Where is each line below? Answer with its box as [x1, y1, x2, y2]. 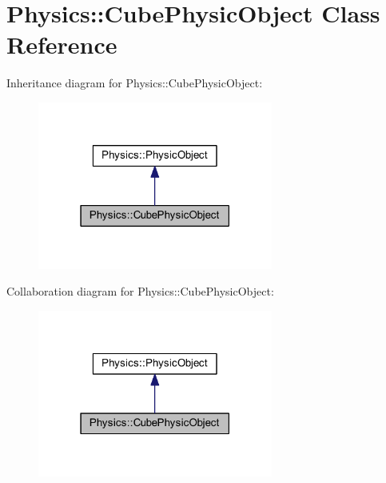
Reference [6, 28, 117, 61]
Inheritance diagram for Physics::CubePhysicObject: [6, 74, 263, 91]
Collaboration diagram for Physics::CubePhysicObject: [6, 283, 274, 300]
